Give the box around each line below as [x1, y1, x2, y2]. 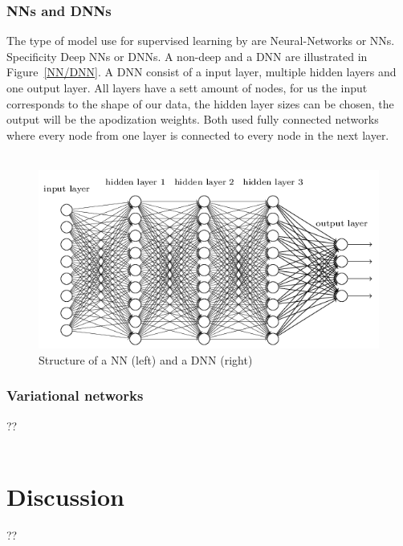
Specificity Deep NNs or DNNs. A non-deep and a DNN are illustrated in [6, 47, 368, 64]
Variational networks [6, 385, 144, 405]
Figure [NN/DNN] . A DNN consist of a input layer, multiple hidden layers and [6, 63, 397, 80]
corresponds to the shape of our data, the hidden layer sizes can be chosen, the [6, 95, 394, 112]
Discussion [6, 479, 124, 512]
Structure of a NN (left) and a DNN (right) [39, 351, 253, 368]
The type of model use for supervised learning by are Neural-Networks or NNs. [6, 32, 395, 49]
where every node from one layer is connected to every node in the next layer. [6, 126, 389, 143]
